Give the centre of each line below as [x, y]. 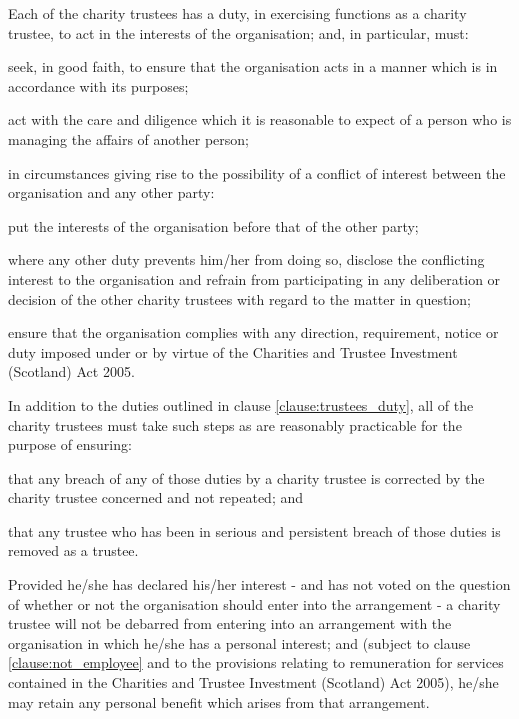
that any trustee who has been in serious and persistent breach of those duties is [254, 530]
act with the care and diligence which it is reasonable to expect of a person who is [260, 119]
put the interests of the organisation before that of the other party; [213, 225]
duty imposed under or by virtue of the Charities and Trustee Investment [233, 351]
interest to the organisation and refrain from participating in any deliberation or [254, 278]
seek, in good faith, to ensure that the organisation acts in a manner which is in [253, 66]
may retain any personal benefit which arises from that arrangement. [219, 701]
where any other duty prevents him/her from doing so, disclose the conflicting [246, 259]
